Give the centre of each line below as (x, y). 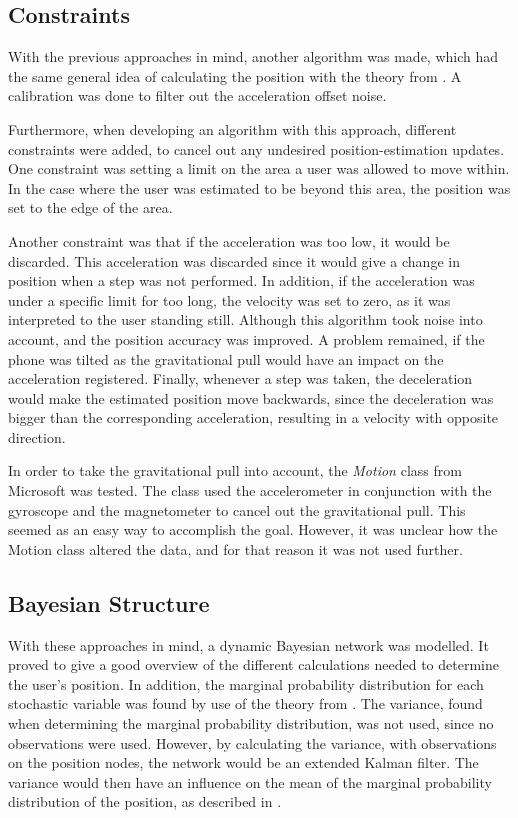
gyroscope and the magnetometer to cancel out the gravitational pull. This (237, 509)
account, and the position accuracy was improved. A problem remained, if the (246, 338)
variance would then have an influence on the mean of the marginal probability (250, 781)
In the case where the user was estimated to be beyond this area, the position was (259, 187)
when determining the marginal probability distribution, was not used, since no (251, 723)
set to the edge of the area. (90, 207)
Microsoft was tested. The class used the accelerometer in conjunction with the (250, 490)
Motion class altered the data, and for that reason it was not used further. (235, 548)
